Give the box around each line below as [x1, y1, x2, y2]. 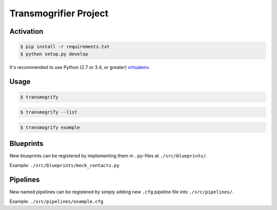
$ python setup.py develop [20, 51, 88, 57]
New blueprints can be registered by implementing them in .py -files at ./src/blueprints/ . [9, 153, 208, 159]
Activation [9, 27, 44, 36]
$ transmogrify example [20, 124, 81, 130]
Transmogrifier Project [9, 8, 109, 19]
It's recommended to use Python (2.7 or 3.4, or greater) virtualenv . [9, 64, 150, 70]
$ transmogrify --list [20, 109, 77, 115]
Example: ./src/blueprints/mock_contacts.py [9, 162, 120, 168]
